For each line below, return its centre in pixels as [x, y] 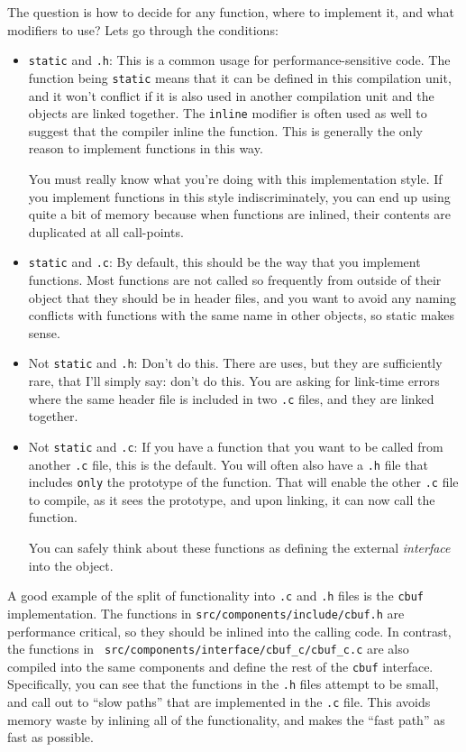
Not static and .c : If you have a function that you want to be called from [236, 446]
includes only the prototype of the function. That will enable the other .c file [243, 482]
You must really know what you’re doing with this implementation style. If [235, 178]
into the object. [71, 565]
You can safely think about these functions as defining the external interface [239, 547]
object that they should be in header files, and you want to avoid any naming [242, 297]
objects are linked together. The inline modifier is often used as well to [228, 113]
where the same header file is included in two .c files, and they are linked [231, 398]
